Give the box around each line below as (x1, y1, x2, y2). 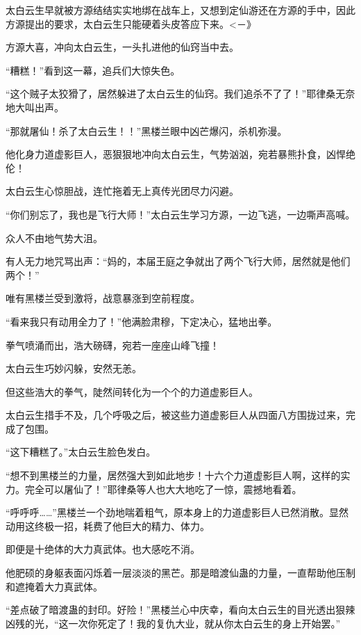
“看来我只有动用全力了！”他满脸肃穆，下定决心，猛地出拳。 (6, 314, 278, 328)
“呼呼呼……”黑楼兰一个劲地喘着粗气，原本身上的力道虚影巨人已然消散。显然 (6, 505, 349, 520)
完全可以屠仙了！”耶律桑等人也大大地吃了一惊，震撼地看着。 (24, 481, 302, 496)
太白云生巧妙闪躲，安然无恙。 (6, 361, 142, 376)
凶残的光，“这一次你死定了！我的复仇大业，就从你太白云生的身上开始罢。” (6, 616, 341, 630)
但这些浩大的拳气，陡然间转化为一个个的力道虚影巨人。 (6, 384, 258, 399)
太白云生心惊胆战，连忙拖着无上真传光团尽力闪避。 (6, 184, 239, 198)
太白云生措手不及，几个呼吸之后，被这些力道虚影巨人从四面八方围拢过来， (6, 408, 346, 422)
